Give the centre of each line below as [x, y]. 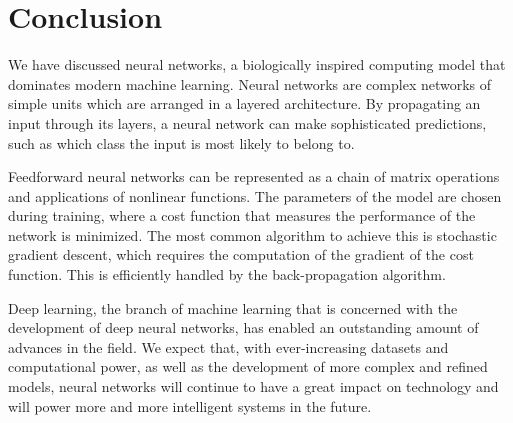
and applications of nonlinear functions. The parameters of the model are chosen [255, 195]
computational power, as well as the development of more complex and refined [248, 366]
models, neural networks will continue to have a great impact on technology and [253, 386]
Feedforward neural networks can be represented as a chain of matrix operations [254, 176]
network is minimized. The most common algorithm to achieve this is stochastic [252, 234]
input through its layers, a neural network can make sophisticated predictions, [247, 122]
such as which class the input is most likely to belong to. [181, 142]
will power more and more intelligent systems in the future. [190, 405]
